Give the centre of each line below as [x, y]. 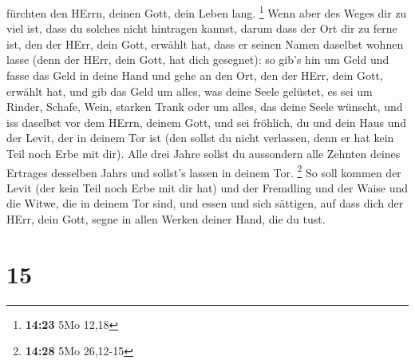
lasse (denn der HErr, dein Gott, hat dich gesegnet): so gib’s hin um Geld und [198, 59]
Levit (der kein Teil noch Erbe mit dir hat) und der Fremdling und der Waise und [207, 187]
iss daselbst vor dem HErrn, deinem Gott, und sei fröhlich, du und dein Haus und [207, 122]
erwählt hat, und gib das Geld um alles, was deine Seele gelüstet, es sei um [190, 91]
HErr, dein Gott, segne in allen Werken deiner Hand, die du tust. [166, 219]
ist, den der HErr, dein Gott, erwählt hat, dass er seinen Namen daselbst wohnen [205, 44]
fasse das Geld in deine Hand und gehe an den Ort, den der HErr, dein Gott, [195, 75]
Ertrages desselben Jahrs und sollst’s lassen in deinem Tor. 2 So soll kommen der [204, 171]
